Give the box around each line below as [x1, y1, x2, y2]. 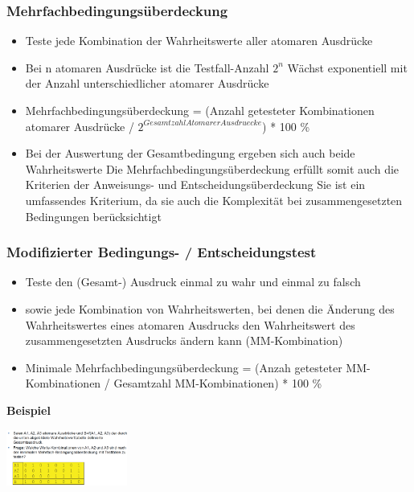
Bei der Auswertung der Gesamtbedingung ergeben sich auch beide [25, 145, 355, 162]
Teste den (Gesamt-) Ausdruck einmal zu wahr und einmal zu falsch [25, 273, 361, 290]
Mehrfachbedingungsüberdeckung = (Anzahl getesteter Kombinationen [25, 102, 375, 118]
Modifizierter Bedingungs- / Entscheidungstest [6, 242, 317, 262]
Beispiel [6, 401, 51, 418]
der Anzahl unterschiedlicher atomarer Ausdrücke [25, 75, 269, 92]
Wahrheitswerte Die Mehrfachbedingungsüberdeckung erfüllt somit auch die [25, 160, 400, 177]
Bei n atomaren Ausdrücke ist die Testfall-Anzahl [25, 59, 269, 76]
